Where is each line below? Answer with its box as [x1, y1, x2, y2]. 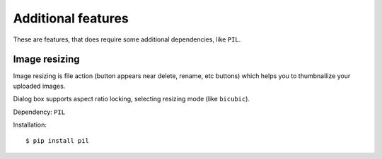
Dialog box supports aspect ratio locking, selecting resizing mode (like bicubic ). [13, 95, 250, 103]
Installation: [13, 120, 47, 129]
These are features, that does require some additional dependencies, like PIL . [13, 35, 241, 44]
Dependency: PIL [13, 108, 66, 116]
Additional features [13, 11, 129, 26]
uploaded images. [13, 82, 66, 90]
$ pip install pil [25, 137, 90, 145]
